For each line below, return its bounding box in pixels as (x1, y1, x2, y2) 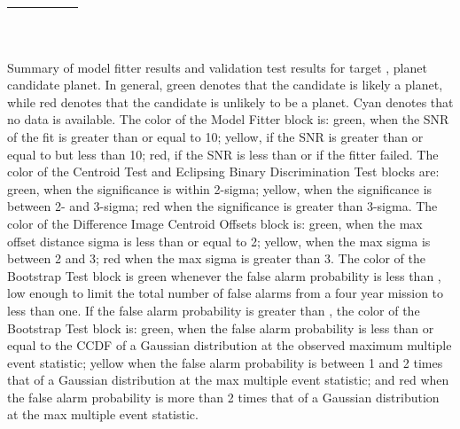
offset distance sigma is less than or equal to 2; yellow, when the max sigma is (7, 231, 431, 250)
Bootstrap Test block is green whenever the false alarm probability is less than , (7, 266, 441, 285)
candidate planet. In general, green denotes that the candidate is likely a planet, (7, 75, 443, 94)
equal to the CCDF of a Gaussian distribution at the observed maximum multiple (7, 336, 452, 355)
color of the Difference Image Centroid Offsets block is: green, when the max (7, 214, 423, 232)
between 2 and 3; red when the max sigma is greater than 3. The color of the (7, 249, 425, 268)
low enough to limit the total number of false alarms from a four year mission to (7, 284, 444, 302)
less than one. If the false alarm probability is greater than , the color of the (7, 300, 420, 319)
